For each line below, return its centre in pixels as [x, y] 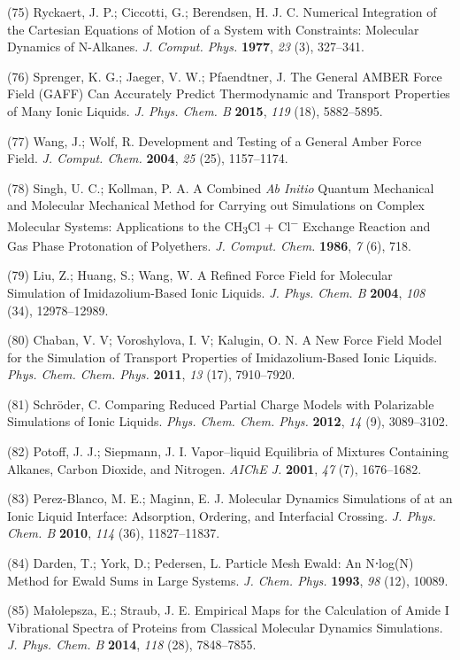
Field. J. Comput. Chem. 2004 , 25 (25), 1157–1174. [148, 158]
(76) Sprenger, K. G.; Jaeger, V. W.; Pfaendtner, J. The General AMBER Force [225, 76]
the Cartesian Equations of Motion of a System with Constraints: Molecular [213, 29]
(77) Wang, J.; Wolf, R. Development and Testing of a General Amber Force [215, 140]
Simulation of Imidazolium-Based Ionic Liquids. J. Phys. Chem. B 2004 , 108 [216, 292]
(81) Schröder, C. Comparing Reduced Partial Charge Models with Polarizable [221, 404]
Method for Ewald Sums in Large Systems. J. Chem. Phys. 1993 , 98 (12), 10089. [228, 580]
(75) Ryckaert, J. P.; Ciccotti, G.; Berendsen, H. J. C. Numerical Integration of [222, 12]
